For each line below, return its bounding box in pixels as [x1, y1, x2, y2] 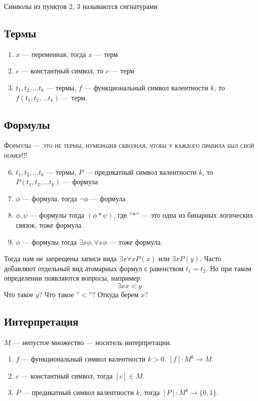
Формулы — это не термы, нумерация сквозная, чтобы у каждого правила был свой [4, 140, 255, 150]
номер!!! [4, 149, 27, 160]
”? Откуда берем [89, 289, 139, 299]
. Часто [200, 253, 222, 264]
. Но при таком [206, 263, 252, 273]
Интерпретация [4, 313, 79, 329]
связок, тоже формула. [15, 219, 83, 230]
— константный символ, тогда [21, 370, 113, 381]
